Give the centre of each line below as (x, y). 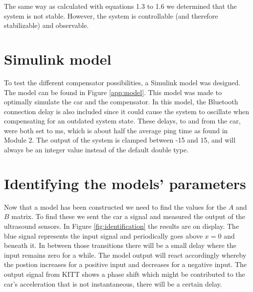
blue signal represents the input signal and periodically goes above (103, 235)
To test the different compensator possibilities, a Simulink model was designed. (122, 82)
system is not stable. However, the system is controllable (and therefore (111, 15)
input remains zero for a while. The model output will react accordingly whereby (125, 255)
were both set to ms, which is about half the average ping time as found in (116, 130)
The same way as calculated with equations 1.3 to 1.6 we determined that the (120, 6)
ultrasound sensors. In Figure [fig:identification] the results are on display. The (122, 226)
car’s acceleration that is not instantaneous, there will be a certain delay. (113, 283)
